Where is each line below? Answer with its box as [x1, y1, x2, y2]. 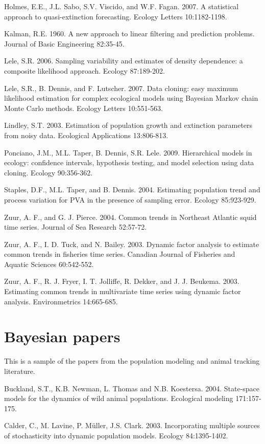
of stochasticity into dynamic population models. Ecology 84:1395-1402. [4, 430, 228, 440]
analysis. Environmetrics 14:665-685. [4, 296, 118, 306]
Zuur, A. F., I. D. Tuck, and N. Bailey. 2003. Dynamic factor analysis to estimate [4, 238, 259, 249]
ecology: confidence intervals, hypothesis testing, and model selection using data [4, 157, 254, 168]
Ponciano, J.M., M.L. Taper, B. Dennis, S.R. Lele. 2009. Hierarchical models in [4, 147, 252, 158]
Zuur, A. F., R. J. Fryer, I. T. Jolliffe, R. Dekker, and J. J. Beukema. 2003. [4, 276, 239, 286]
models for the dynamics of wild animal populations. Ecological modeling [4, 393, 233, 404]
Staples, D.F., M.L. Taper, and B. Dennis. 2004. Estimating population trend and [4, 184, 260, 195]
